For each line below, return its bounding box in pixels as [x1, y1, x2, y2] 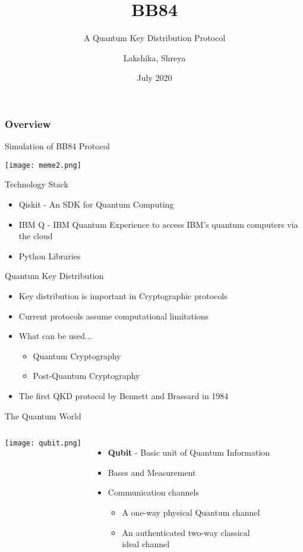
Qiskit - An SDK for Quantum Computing [18, 198, 174, 211]
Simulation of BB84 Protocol [5, 140, 110, 152]
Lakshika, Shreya [123, 51, 186, 64]
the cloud [18, 230, 53, 242]
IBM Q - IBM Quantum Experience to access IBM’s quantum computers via [18, 218, 298, 230]
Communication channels [108, 486, 199, 498]
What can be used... [18, 330, 92, 342]
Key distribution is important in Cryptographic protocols [18, 290, 228, 302]
